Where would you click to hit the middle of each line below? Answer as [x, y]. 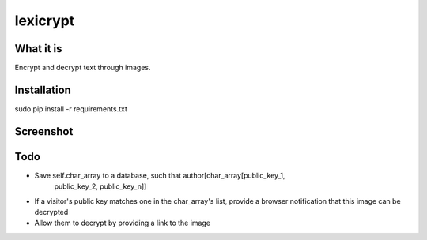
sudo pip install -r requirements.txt [71, 109]
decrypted [51, 212]
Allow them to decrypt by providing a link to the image [123, 223]
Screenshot [44, 131]
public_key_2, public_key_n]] [100, 186]
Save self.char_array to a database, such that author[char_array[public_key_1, [160, 175]
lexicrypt [45, 21]
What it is [38, 49]
